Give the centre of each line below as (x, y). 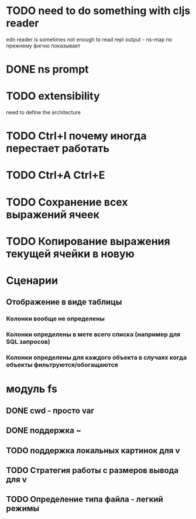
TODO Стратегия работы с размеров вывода (92, 470)
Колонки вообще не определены (56, 319)
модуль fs (32, 389)
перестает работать (58, 148)
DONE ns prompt (47, 69)
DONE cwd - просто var (50, 410)
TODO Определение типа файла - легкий (85, 499)
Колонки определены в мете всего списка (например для (93, 334)
